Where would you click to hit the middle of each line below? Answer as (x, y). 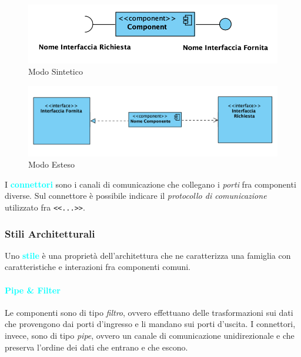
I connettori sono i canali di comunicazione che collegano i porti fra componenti (150, 184)
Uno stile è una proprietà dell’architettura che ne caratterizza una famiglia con (148, 255)
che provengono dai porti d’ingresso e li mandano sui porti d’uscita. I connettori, (150, 324)
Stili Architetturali (50, 233)
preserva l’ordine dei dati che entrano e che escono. (96, 347)
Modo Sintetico (56, 71)
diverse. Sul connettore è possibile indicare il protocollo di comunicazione (136, 196)
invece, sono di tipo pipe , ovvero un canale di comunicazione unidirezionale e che (150, 336)
